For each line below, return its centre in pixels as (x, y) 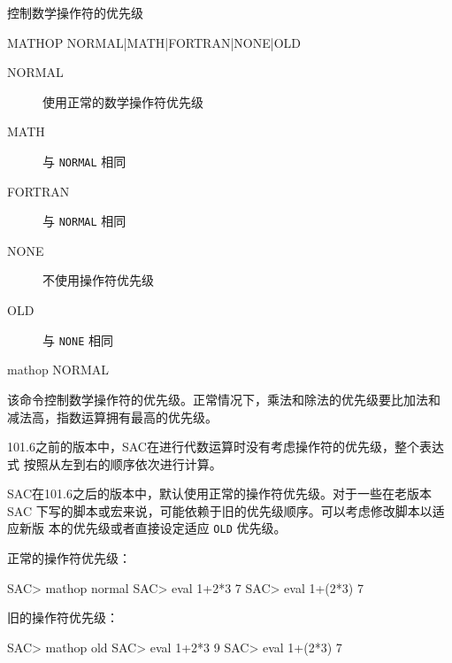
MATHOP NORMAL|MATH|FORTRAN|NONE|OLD (154, 42)
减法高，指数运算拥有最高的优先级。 (112, 416)
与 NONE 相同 (78, 339)
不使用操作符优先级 (98, 280)
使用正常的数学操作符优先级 (123, 101)
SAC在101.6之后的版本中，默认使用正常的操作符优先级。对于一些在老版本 (219, 493)
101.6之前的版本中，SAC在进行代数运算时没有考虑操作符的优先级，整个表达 (226, 447)
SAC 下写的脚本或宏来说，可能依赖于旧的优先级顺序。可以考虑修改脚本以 (220, 510)
